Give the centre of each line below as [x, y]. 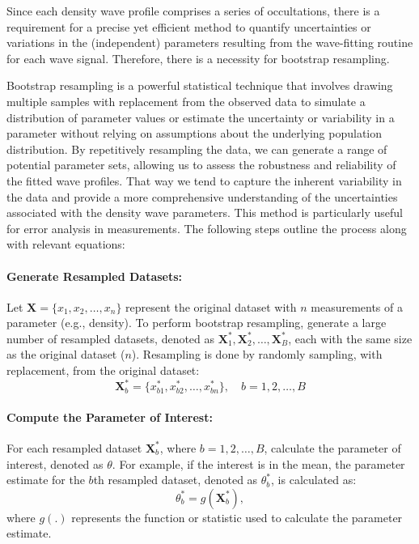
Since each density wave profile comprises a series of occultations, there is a [193, 11]
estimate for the [46, 480]
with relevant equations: [66, 244]
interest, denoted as [55, 463]
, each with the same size [350, 338]
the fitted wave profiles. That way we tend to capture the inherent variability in [204, 180]
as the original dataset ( [66, 354]
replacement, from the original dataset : [103, 370]
